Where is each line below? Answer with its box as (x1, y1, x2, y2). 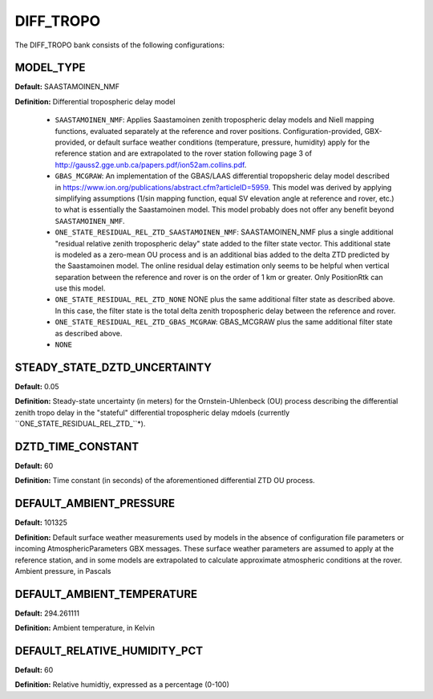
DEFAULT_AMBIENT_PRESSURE (14, 497, 176, 510)
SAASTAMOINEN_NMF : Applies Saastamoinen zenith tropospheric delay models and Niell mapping (55, 115, 374, 124)
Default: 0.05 (14, 381, 59, 391)
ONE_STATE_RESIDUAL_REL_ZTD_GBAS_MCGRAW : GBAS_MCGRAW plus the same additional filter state (55, 317, 393, 327)
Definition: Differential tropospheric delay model (14, 96, 176, 106)
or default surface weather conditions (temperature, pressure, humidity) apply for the (88, 137, 370, 148)
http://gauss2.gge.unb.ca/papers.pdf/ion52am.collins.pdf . (55, 160, 247, 169)
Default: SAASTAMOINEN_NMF (14, 82, 120, 91)
